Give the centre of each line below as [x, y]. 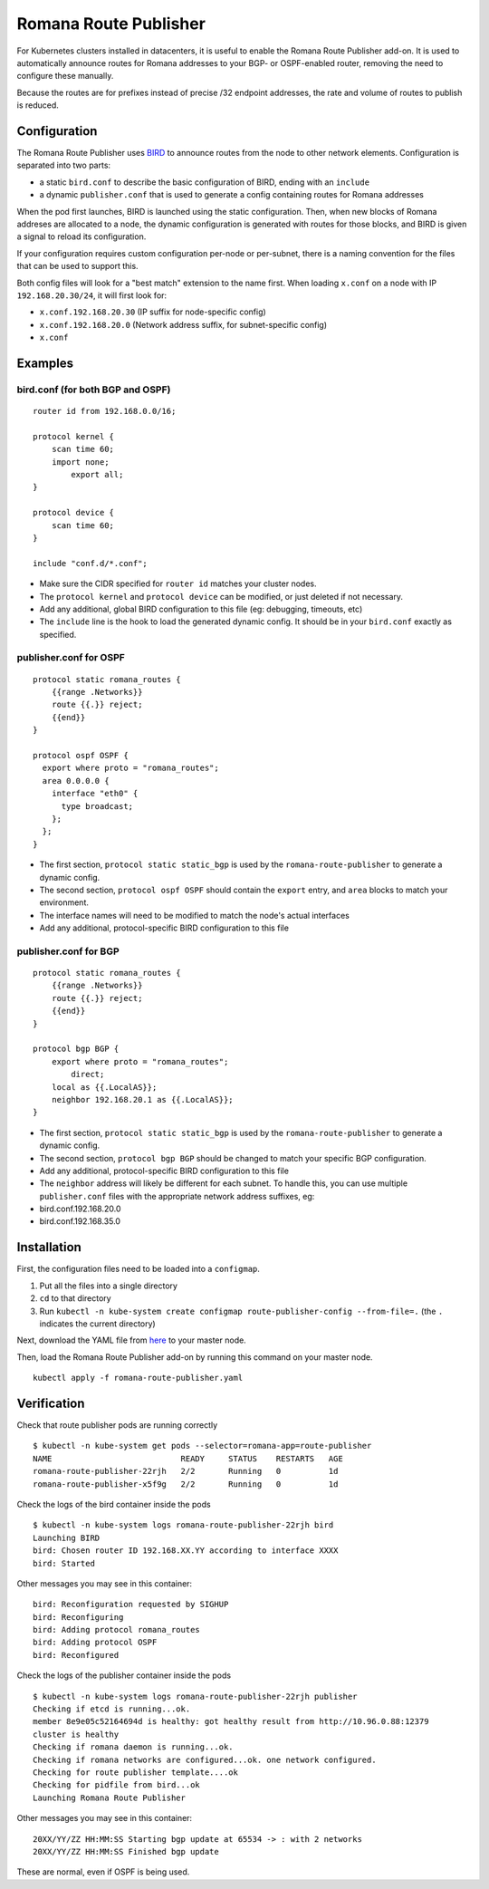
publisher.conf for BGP [68, 951]
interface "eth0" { [95, 794]
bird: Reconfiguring [78, 1617]
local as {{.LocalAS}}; [104, 1087]
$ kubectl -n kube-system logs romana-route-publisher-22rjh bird [183, 1525]
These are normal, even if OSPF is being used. [103, 1872]
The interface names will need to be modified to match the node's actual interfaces [195, 915]
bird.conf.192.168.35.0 [80, 1221]
